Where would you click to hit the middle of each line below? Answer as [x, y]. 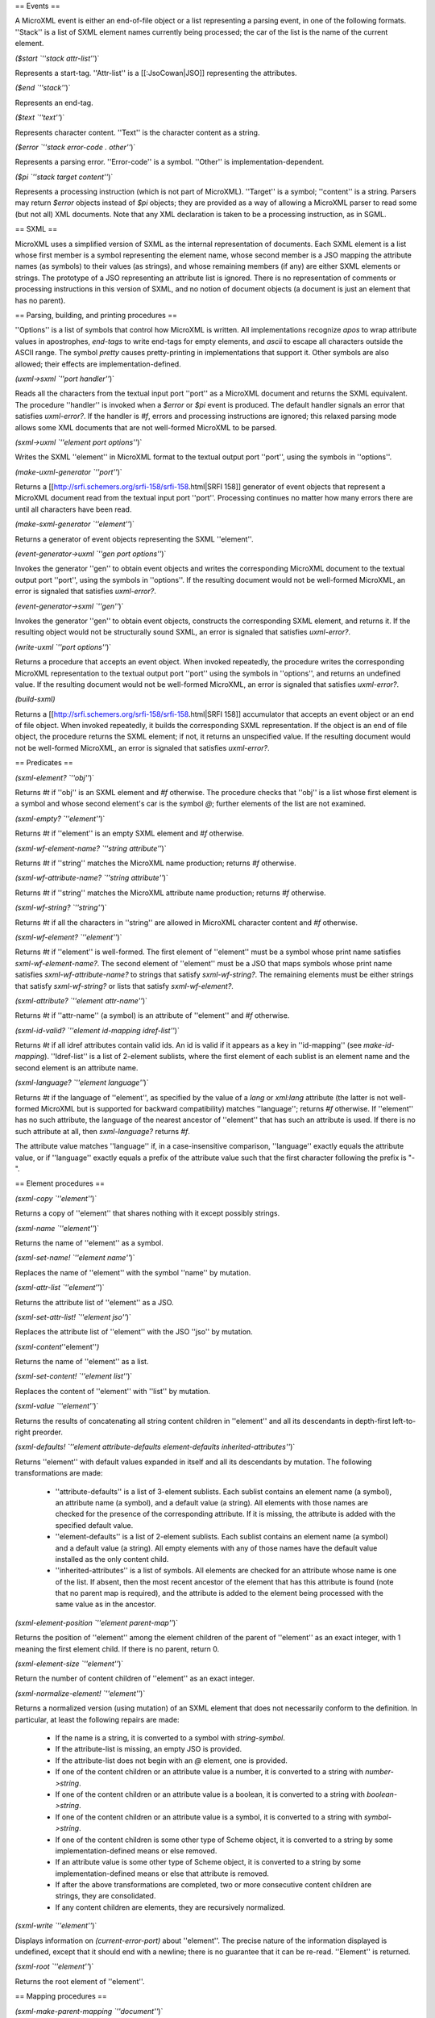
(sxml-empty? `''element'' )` [60, 819]
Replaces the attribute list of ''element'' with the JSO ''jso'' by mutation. [134, 1332]
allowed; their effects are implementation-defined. [98, 364]
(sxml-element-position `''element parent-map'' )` [97, 1622]
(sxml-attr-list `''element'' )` [60, 1287]
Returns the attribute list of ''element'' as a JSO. [94, 1302]
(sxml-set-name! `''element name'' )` [75, 1258]
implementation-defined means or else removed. [136, 1851]
